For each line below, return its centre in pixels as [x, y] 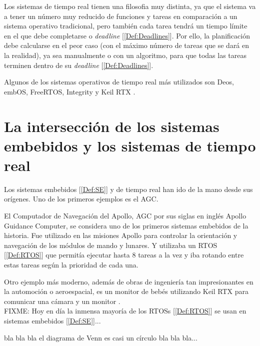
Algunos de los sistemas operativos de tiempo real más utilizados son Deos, [119, 82]
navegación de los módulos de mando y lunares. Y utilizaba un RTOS [111, 245]
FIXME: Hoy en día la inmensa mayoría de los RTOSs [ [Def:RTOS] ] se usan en [125, 311]
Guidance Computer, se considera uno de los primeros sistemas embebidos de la [126, 225]
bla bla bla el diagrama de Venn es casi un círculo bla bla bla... [101, 337]
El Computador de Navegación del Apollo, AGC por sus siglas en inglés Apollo [125, 216]
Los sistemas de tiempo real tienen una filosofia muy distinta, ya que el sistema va [130, 6]
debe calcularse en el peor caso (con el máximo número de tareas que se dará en [127, 45]
